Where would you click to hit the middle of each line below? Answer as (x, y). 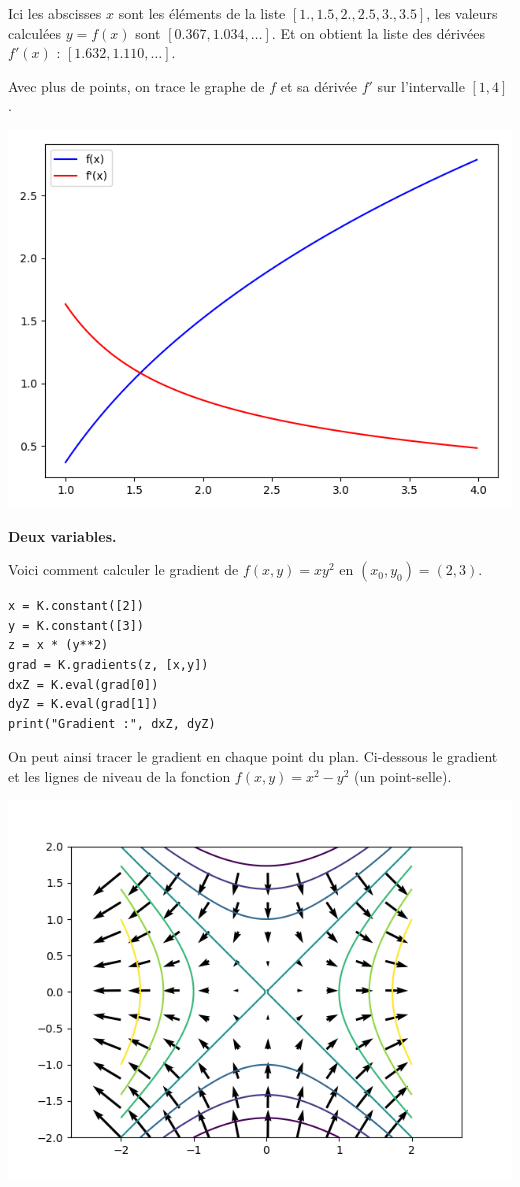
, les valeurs (462, 13)
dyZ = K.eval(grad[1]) (83, 704)
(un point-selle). (403, 775)
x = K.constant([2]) (76, 606)
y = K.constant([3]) (76, 625)
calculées (34, 32)
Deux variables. (62, 535)
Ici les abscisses (55, 13)
